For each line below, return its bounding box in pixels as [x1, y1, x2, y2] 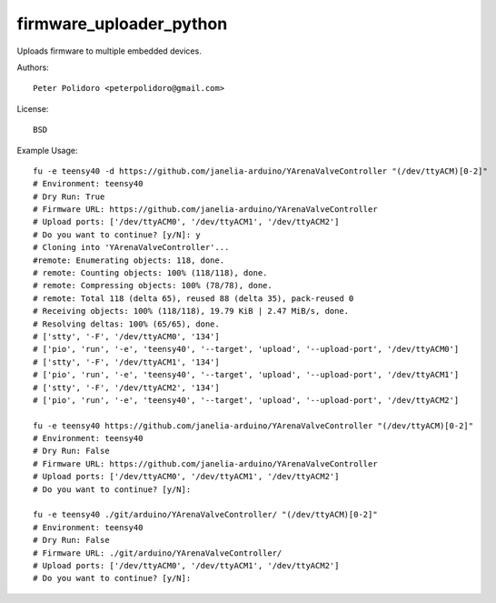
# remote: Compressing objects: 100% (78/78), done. [33, 280, 273, 291]
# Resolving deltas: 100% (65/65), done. [33, 318, 220, 329]
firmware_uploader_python [16, 14, 228, 34]
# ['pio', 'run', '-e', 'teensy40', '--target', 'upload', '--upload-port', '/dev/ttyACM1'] [33, 369, 460, 380]
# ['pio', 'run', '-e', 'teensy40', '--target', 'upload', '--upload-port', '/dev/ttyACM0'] [33, 344, 460, 355]
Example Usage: [16, 145, 78, 156]
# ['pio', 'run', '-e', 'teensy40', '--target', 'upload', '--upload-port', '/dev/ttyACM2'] [33, 395, 460, 405]
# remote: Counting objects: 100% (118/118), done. [33, 268, 268, 278]
